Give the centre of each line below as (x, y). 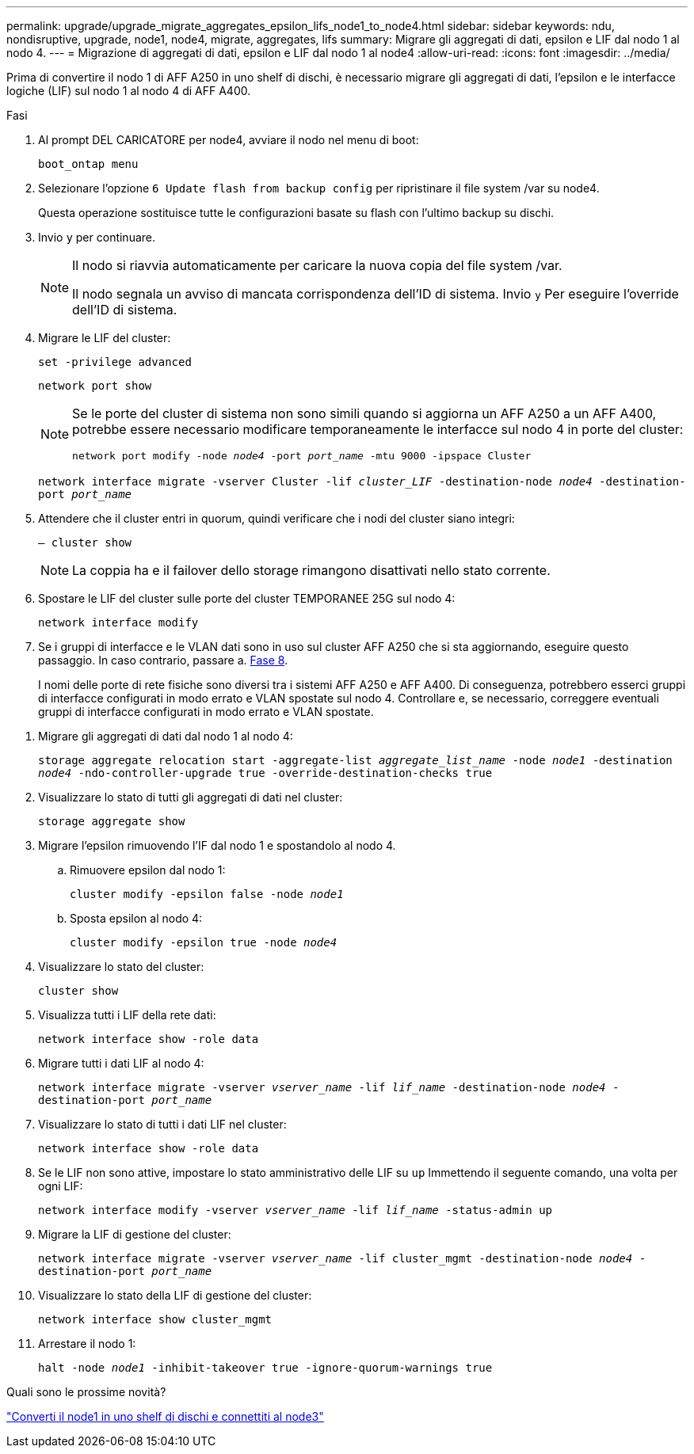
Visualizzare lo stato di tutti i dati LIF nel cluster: (162, 1124)
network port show (95, 386)
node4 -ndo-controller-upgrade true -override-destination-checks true (265, 773)
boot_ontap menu (88, 164)
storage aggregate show (112, 821)
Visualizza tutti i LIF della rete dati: (127, 1015)
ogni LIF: (61, 1186)
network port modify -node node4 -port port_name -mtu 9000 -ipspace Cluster (302, 456)
